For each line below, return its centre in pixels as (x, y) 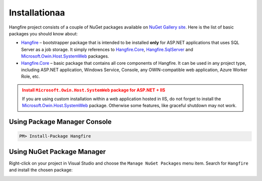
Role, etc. (31, 76)
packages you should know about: (43, 33)
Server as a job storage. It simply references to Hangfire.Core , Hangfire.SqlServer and (107, 49)
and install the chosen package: (41, 170)
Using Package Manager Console (60, 122)
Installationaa (37, 13)
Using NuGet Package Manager (57, 152)
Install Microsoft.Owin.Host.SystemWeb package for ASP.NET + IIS (94, 90)
